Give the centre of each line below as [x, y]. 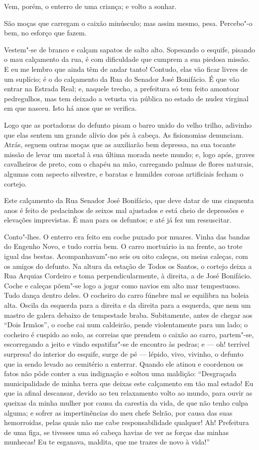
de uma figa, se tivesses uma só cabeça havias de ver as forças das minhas [117, 432]
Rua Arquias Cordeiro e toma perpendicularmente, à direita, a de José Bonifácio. [128, 276]
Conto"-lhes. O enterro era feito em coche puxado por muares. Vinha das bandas [127, 236]
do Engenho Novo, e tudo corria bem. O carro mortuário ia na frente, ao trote [123, 246]
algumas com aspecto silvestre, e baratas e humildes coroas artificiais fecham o [124, 173]
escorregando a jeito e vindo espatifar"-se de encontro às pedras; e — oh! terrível [127, 344]
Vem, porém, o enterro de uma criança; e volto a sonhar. [90, 6]
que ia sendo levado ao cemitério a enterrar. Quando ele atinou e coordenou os [124, 363]
